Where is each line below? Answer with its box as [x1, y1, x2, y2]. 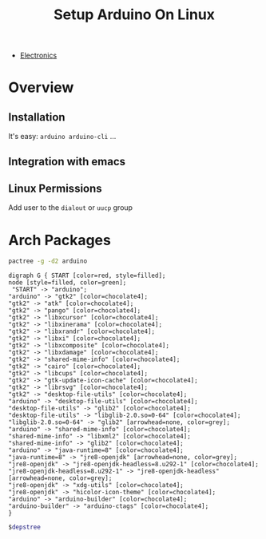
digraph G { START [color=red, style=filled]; [8, 271, 166, 280]
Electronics [19, 50, 58, 61]
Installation [8, 110, 66, 124]
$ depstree [8, 523, 42, 532]
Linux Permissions [8, 181, 102, 195]
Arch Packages [8, 231, 112, 249]
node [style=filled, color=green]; [8, 279, 127, 287]
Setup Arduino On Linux [53, 6, 216, 24]
